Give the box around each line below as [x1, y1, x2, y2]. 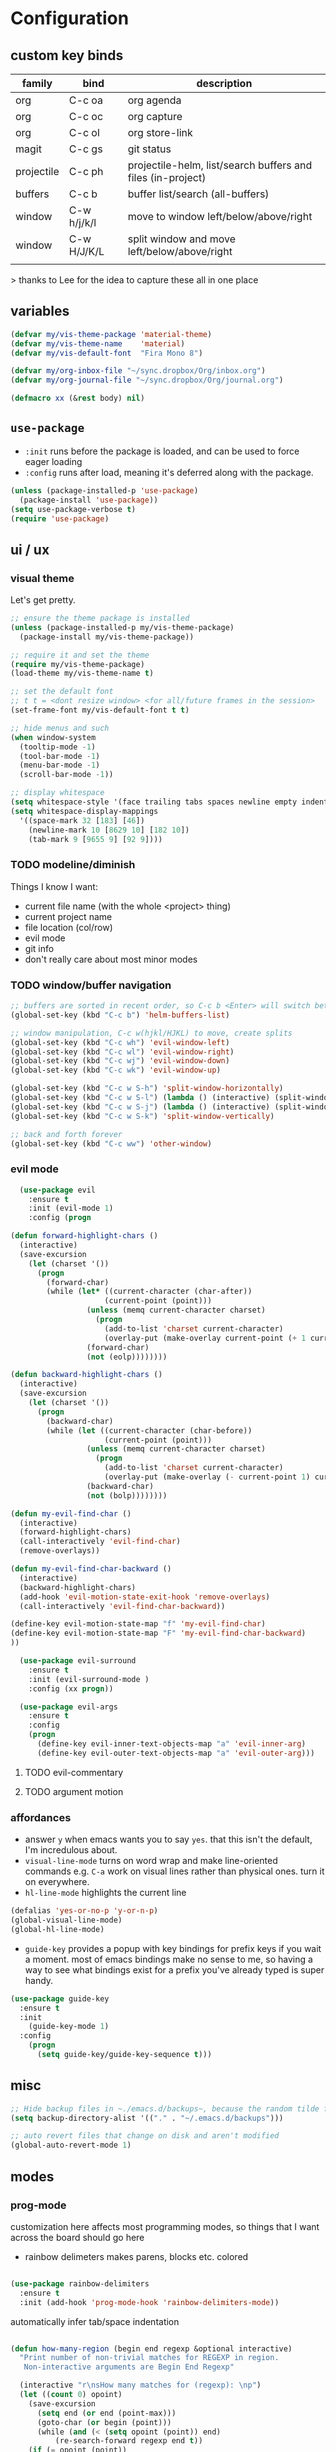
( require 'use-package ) [10, 513, 110, 524]
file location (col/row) [24, 921, 113, 933]
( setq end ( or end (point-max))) [36, 2408, 177, 2418]
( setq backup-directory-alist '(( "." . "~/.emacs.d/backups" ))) [10, 2113, 284, 2123]
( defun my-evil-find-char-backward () [10, 1564, 172, 1574]
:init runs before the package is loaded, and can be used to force [24, 445, 300, 457]
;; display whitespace [10, 788, 105, 798]
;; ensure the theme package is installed [10, 613, 190, 624]
